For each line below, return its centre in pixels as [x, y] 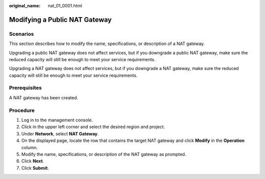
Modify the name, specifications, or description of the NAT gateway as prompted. [104, 154]
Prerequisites [25, 88]
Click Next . [33, 161]
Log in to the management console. [57, 120]
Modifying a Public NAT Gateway [60, 20]
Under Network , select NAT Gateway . [60, 134]
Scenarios [22, 34]
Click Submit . [35, 168]
